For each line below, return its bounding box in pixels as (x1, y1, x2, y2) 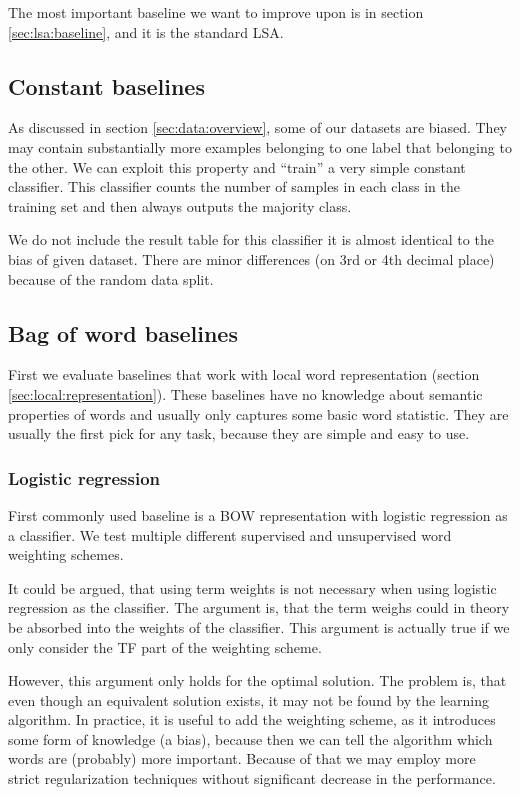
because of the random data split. (8, 268, 214, 289)
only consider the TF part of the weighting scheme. (8, 636, 322, 657)
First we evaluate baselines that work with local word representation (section (8, 364, 480, 385)
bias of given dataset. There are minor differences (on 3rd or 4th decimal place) (8, 248, 495, 269)
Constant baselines (8, 70, 205, 101)
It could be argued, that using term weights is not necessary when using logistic (8, 577, 497, 598)
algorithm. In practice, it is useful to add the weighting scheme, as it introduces (8, 709, 496, 730)
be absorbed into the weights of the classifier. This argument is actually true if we (8, 616, 510, 637)
